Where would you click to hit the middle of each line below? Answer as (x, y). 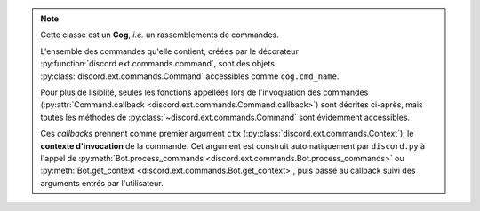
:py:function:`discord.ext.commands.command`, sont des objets (158, 64)
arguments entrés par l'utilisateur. (102, 183)
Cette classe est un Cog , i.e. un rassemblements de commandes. (160, 35)
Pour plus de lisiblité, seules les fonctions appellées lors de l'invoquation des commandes (204, 92)
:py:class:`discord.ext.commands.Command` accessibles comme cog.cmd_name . (190, 76)
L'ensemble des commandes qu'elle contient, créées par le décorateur (170, 51)
